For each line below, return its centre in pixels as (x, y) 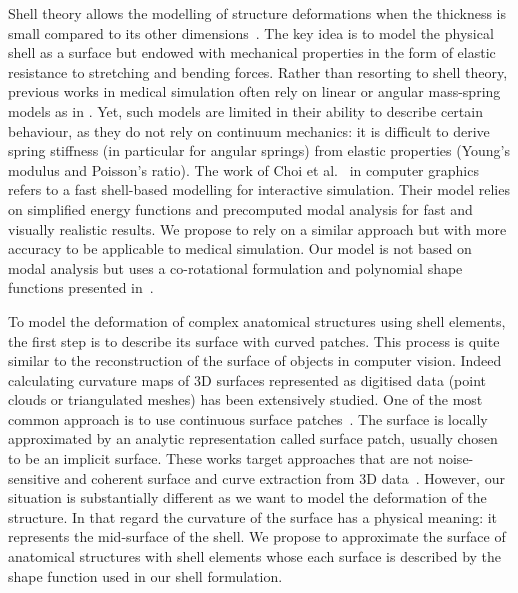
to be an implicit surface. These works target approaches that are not (221, 458)
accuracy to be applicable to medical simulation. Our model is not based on (240, 248)
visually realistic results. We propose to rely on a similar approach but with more (257, 228)
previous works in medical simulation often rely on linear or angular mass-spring (254, 91)
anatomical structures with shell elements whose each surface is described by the (255, 556)
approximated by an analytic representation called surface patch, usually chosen (253, 438)
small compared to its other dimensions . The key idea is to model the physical (251, 32)
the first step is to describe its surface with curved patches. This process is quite (254, 340)
